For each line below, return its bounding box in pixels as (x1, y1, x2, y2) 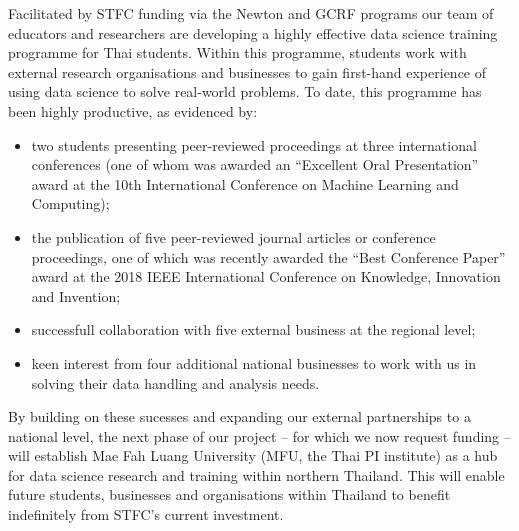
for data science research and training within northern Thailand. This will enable (8, 464, 505, 485)
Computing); (31, 193, 110, 214)
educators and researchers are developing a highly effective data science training (8, 22, 498, 43)
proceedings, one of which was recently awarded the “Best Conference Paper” (31, 246, 506, 267)
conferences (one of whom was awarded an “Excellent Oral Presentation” (31, 154, 479, 175)
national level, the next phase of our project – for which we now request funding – (8, 425, 511, 446)
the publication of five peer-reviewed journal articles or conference (31, 226, 436, 247)
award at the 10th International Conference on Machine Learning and (31, 173, 459, 194)
